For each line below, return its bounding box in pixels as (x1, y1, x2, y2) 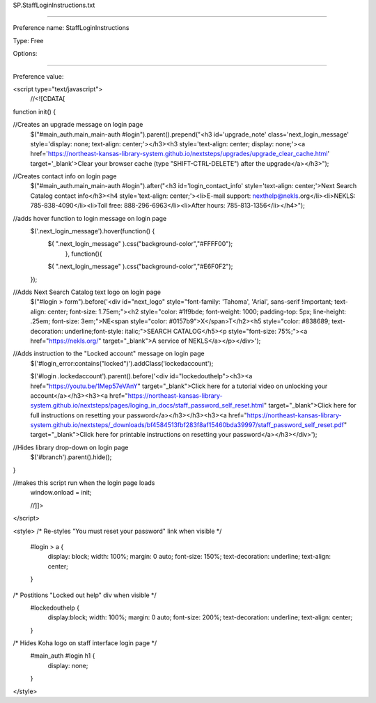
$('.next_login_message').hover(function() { (30, 227, 155, 235)
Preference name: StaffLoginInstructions (13, 24, 130, 32)
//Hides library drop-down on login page (13, 443, 129, 451)
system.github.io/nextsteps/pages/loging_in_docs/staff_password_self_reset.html (30, 401, 265, 410)
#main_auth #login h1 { (30, 651, 95, 660)
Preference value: (13, 72, 64, 80)
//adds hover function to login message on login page (13, 214, 167, 222)
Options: (13, 49, 38, 58)
